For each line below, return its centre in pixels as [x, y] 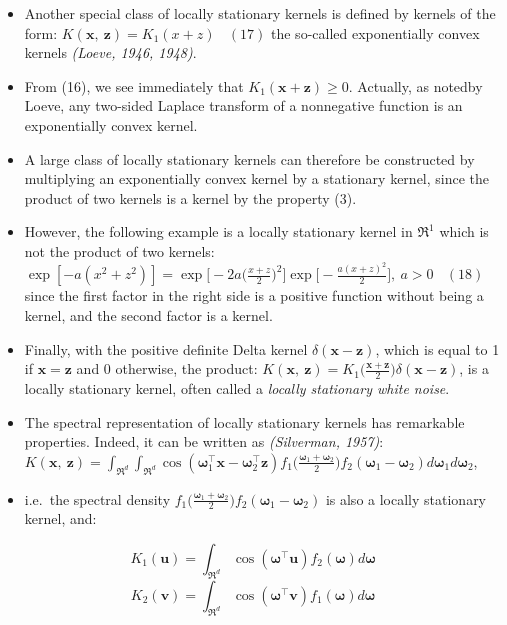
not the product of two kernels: [119, 250]
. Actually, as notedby [415, 85]
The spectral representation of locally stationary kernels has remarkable [244, 421]
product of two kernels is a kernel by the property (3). [190, 197]
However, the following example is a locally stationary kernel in [218, 231]
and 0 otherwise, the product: [167, 368]
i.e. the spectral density [97, 498]
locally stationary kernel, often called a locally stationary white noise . [237, 388]
